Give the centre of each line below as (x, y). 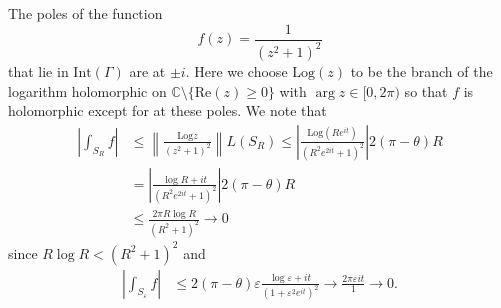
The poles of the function (85, 13)
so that (426, 90)
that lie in (38, 71)
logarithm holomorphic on (87, 90)
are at (147, 71)
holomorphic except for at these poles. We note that (167, 110)
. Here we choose (236, 71)
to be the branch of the (421, 71)
